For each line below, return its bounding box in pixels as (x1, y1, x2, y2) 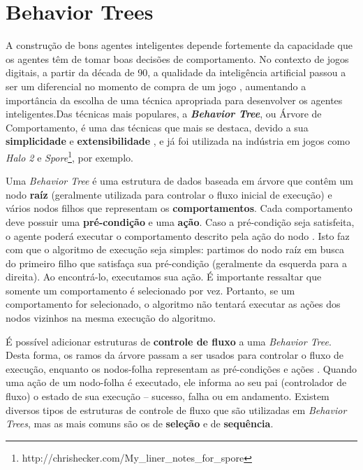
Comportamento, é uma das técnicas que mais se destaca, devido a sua (6, 120, 309, 134)
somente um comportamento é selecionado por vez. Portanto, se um (6, 283, 295, 297)
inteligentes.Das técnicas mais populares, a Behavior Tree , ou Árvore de (6, 106, 322, 121)
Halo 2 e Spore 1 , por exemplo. (6, 148, 133, 164)
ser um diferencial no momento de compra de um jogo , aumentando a (6, 78, 306, 93)
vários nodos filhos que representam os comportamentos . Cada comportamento (6, 201, 353, 215)
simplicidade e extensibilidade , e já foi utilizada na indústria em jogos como (6, 134, 350, 148)
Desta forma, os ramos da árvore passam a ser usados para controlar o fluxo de (6, 348, 344, 362)
